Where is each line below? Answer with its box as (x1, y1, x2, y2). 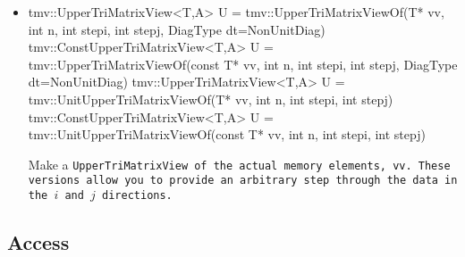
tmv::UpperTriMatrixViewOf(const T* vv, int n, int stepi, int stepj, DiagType (28, 54, 458, 73)
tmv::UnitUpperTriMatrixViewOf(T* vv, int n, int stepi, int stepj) (28, 89, 393, 108)
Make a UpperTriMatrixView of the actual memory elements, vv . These (28, 154, 451, 173)
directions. (102, 189, 173, 203)
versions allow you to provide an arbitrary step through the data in (28, 174, 458, 187)
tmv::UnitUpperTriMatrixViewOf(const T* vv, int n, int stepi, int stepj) (28, 125, 426, 144)
